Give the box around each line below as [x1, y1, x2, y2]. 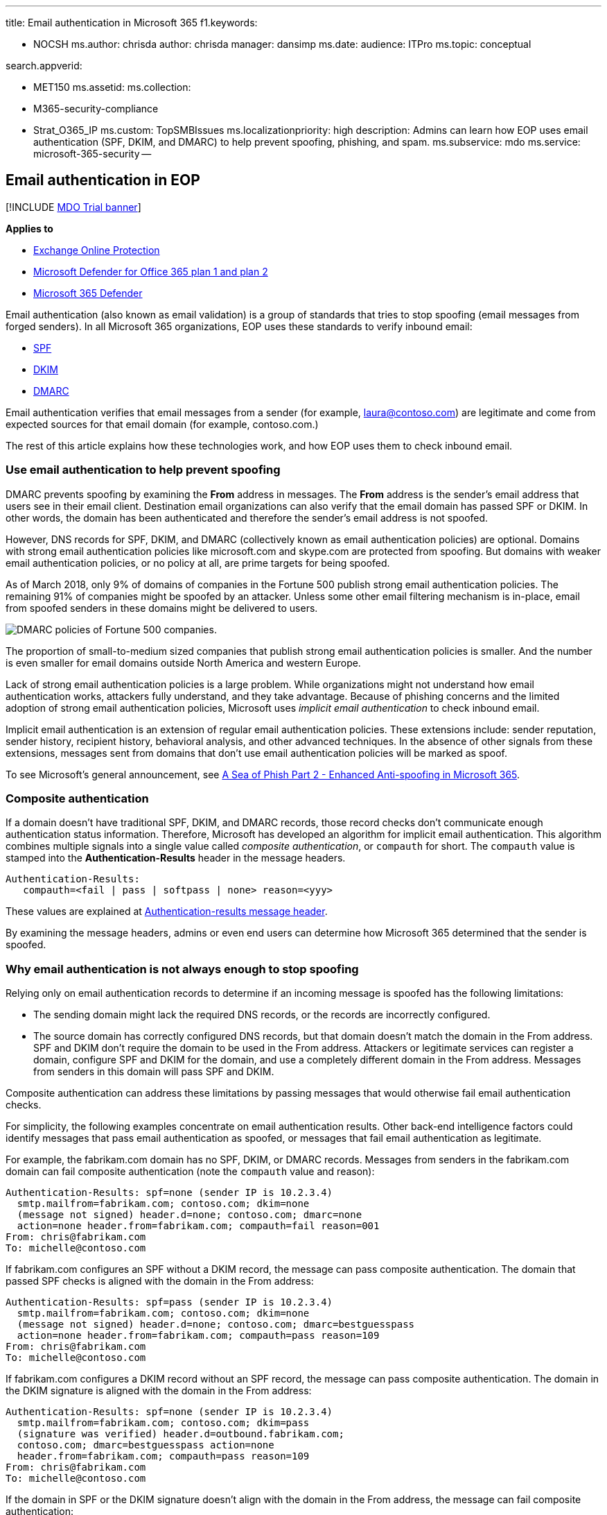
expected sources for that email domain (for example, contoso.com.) [6, 418, 319, 430]
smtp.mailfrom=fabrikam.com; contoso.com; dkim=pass [17, 1417, 310, 1429]
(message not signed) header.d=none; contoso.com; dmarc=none [17, 1209, 362, 1221]
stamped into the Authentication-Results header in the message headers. [6, 852, 346, 864]
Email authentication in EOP [6, 171, 200, 189]
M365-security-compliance [33, 103, 159, 114]
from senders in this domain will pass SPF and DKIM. [33, 1065, 274, 1078]
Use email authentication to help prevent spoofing [6, 463, 281, 477]
